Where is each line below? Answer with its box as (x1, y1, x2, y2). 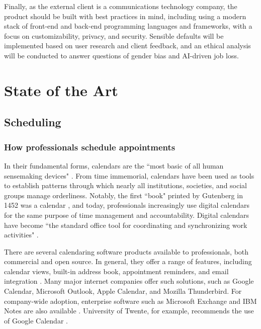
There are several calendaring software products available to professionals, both (4, 246, 249, 257)
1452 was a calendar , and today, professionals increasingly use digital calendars (4, 200, 249, 210)
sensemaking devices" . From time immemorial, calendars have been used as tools (4, 170, 254, 181)
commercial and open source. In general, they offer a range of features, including (4, 256, 252, 267)
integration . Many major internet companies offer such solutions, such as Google (4, 276, 254, 286)
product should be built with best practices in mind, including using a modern (4, 11, 246, 21)
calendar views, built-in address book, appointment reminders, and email (4, 266, 229, 276)
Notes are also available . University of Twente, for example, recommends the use (4, 305, 254, 316)
